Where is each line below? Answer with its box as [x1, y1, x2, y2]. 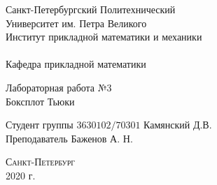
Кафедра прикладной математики [6, 57, 146, 71]
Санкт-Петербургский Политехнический [6, 2, 176, 16]
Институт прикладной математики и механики [6, 29, 202, 44]
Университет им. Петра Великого [6, 15, 147, 30]
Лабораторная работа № [6, 80, 107, 94]
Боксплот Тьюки [6, 94, 75, 108]
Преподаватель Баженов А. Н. [6, 131, 133, 145]
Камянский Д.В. [143, 117, 212, 132]
